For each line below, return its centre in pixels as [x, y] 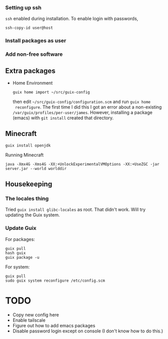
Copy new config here [36, 315]
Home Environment [33, 83]
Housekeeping [29, 184]
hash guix [16, 253]
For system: [17, 267]
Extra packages [30, 71]
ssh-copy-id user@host [29, 28]
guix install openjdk [28, 145]
